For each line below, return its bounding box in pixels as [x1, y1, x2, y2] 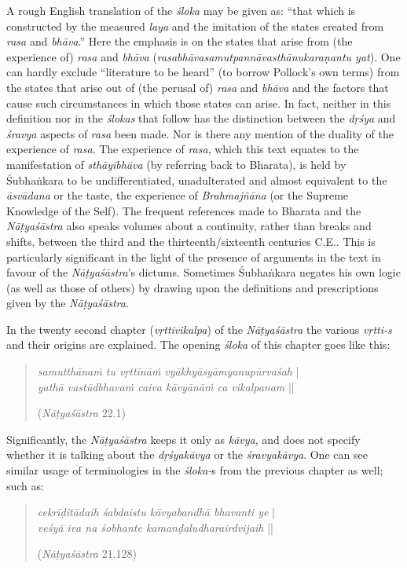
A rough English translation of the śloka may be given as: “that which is [6, 2, 356, 18]
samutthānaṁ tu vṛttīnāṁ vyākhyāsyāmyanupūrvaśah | [37, 363, 299, 379]
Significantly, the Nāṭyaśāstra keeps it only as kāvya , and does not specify [6, 431, 361, 447]
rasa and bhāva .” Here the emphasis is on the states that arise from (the [6, 33, 353, 49]
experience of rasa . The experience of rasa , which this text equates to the [6, 141, 359, 157]
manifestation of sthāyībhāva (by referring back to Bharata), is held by [6, 156, 346, 172]
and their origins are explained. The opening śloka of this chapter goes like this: [6, 336, 390, 353]
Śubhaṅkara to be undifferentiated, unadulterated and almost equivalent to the [6, 171, 387, 188]
